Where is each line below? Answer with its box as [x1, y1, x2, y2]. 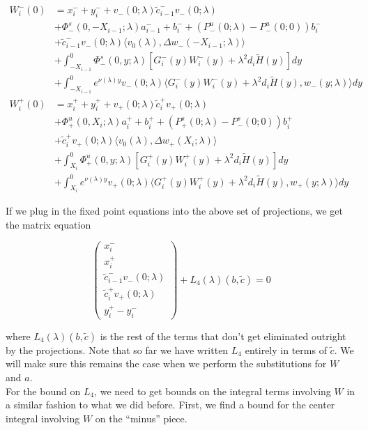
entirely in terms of [245, 342, 327, 357]
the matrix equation [6, 217, 91, 231]
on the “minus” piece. [95, 410, 187, 425]
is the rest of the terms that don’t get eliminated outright [100, 328, 346, 343]
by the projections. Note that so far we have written [6, 342, 229, 357]
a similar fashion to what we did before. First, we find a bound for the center [6, 397, 335, 412]
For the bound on [6, 383, 81, 398]
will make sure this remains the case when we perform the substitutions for [6, 356, 327, 371]
